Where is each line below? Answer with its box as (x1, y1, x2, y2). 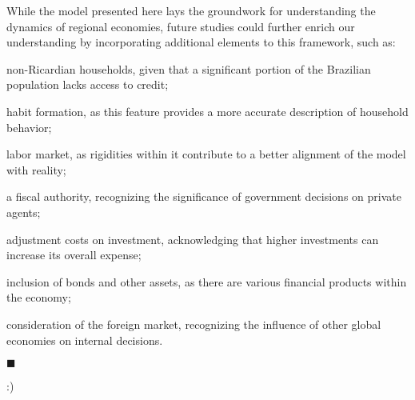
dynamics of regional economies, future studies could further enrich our (6, 18, 355, 34)
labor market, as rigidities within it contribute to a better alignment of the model (6, 146, 406, 162)
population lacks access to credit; (6, 76, 169, 93)
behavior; (6, 118, 52, 135)
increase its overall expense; (6, 246, 142, 263)
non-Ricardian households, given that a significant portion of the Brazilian (6, 60, 371, 77)
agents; (6, 203, 41, 220)
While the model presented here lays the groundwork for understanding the (6, 2, 376, 18)
